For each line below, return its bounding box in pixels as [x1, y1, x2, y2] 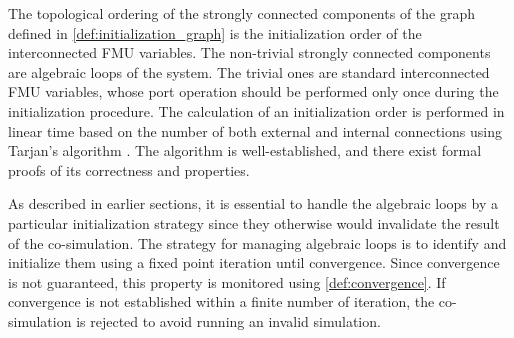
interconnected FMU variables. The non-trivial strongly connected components [8, 42, 491, 63]
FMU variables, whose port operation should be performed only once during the [8, 81, 499, 102]
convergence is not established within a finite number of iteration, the [8, 291, 435, 312]
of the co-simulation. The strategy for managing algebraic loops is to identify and [8, 232, 507, 253]
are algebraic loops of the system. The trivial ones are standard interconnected [8, 61, 490, 82]
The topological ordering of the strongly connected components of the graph [8, 3, 475, 23]
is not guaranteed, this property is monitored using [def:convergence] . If [8, 271, 446, 292]
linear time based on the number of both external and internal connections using [8, 120, 502, 141]
